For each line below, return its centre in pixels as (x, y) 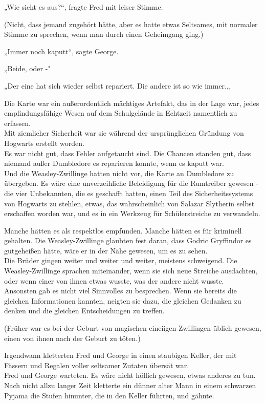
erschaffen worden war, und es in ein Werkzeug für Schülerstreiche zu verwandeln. (132, 213)
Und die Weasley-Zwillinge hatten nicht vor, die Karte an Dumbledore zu (119, 173)
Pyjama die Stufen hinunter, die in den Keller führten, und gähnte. (109, 395)
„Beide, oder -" (27, 68)
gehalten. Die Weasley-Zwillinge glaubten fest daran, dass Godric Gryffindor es (128, 240)
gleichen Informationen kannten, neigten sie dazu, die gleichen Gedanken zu (123, 300)
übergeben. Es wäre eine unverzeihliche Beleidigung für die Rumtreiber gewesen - (131, 183)
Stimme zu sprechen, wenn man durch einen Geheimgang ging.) (104, 34)
